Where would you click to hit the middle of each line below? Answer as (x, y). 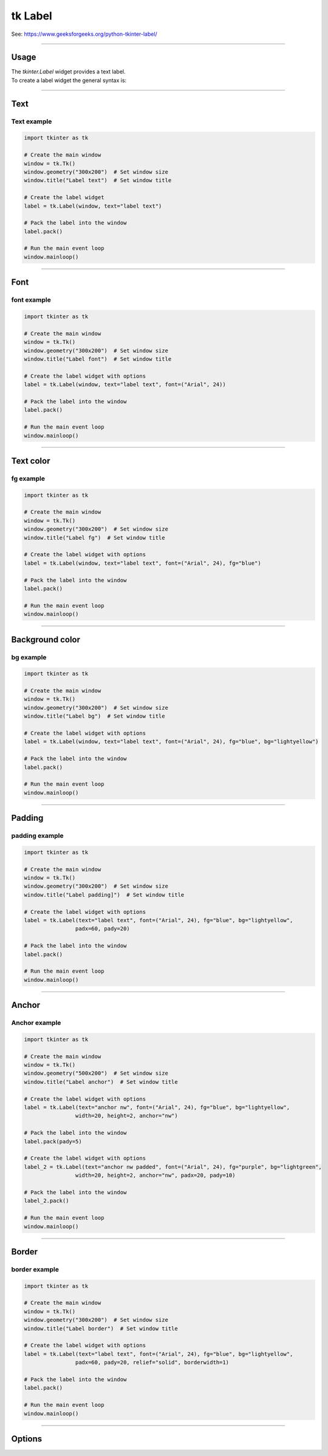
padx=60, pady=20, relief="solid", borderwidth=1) (152, 1362)
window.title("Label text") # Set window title (98, 180)
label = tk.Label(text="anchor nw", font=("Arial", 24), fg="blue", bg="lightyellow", (157, 1107)
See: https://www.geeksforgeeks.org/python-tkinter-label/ (84, 34)
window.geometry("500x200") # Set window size (96, 1073)
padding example (37, 836)
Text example (32, 121)
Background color (46, 640)
